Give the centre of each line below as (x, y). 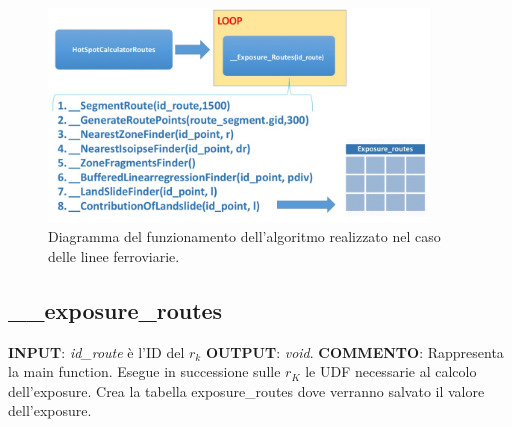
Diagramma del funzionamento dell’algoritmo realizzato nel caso (244, 236)
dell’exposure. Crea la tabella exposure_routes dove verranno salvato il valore (246, 390)
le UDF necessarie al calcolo (391, 371)
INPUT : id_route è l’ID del (96, 351)
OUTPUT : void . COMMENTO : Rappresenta (354, 351)
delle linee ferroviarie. (114, 255)
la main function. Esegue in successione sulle (144, 371)
